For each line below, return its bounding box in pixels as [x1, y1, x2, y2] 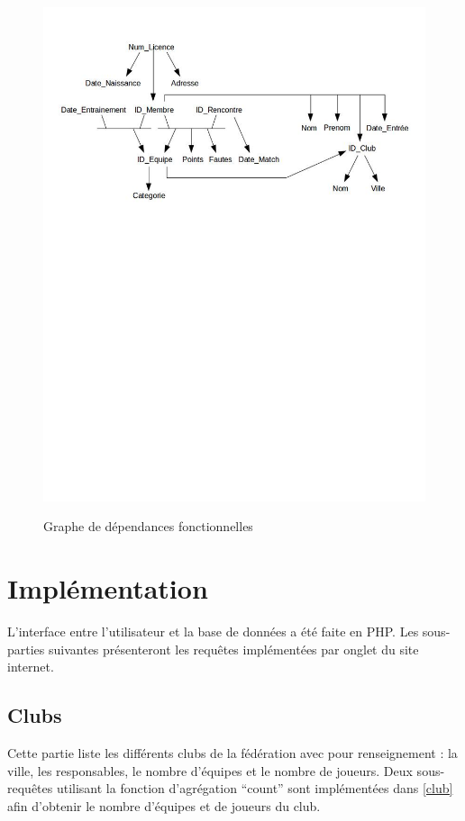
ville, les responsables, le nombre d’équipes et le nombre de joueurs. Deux [7, 761, 413, 780]
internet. [7, 657, 54, 676]
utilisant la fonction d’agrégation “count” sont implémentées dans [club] [56, 779, 453, 798]
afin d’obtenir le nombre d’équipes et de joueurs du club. [7, 796, 321, 815]
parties [7, 639, 45, 658]
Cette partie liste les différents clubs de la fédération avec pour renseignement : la [7, 744, 458, 762]
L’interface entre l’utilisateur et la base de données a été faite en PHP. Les [7, 622, 419, 641]
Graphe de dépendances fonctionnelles [43, 517, 253, 536]
